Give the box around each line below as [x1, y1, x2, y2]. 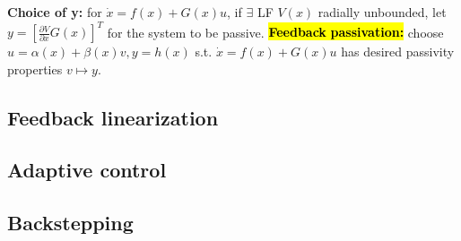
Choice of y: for [7, 3, 102, 21]
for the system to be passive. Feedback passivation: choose [107, 22, 444, 41]
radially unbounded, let [317, 3, 447, 21]
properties [7, 59, 63, 78]
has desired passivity [341, 42, 455, 61]
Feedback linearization [7, 103, 219, 131]
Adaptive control [7, 156, 167, 184]
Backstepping [7, 209, 134, 237]
